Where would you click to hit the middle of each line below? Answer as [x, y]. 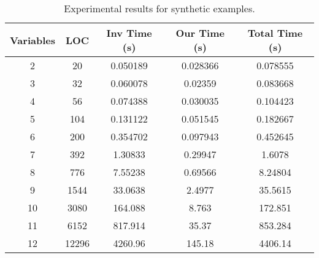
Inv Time [129, 33]
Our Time [200, 33]
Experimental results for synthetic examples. [159, 8]
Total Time [275, 33]
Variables [33, 40]
